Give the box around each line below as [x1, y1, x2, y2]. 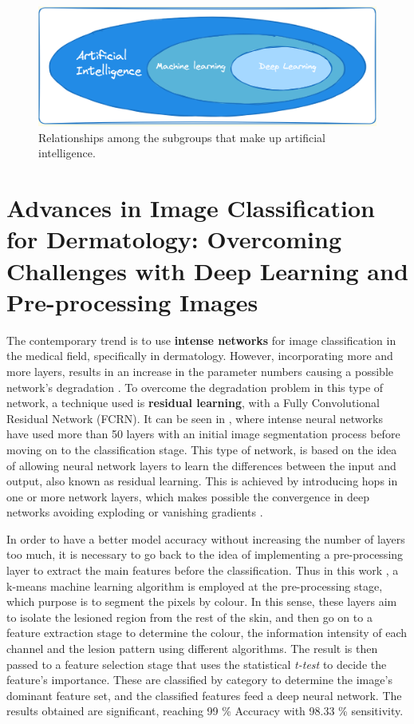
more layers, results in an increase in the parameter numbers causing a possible [6, 362, 394, 379]
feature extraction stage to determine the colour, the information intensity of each [6, 624, 408, 641]
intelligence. [38, 144, 96, 161]
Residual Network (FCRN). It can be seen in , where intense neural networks [6, 409, 383, 426]
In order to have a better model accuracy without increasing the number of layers [6, 530, 405, 547]
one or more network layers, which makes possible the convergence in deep [6, 488, 370, 504]
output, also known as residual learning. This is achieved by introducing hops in [6, 473, 398, 489]
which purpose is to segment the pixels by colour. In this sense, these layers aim [6, 593, 397, 610]
